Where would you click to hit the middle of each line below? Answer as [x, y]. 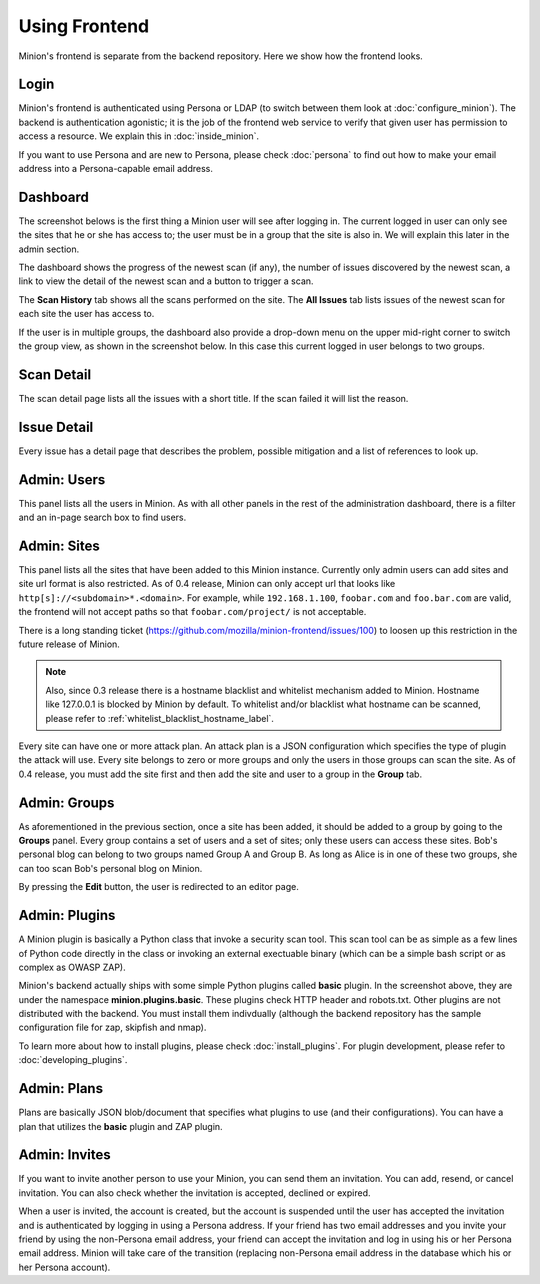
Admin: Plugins [67, 915]
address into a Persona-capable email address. [116, 169]
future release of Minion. [69, 644]
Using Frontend [84, 26]
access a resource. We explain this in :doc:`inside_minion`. [139, 136]
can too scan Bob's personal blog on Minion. [110, 868]
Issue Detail [56, 426]
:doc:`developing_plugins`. [73, 1060]
